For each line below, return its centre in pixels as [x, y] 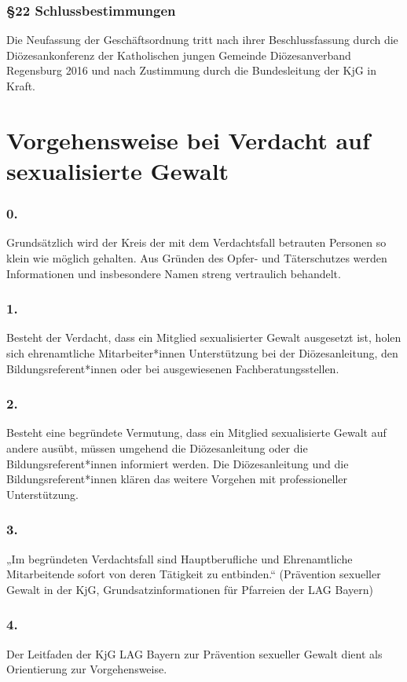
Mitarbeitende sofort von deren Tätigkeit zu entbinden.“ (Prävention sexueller [194, 574]
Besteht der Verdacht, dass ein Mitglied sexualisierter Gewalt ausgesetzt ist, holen [204, 337]
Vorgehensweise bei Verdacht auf [188, 139]
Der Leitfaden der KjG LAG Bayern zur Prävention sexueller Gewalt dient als [194, 653]
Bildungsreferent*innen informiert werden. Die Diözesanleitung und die [178, 463]
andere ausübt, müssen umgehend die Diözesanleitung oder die [157, 447]
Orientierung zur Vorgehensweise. [87, 669]
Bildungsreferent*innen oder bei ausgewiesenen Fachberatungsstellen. [173, 368]
